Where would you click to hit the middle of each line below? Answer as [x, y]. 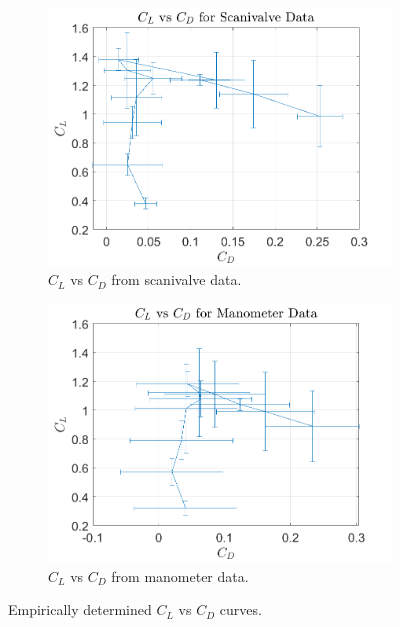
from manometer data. [180, 575]
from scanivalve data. [176, 279]
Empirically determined [80, 609]
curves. [240, 609]
